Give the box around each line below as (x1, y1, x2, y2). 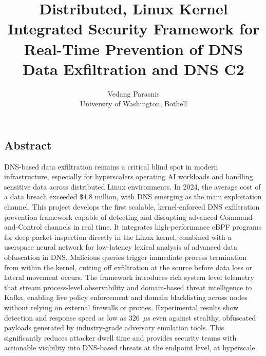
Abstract (4, 137, 52, 153)
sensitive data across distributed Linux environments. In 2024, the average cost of (4, 181, 261, 192)
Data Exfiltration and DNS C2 (23, 58, 244, 79)
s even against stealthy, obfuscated (147, 312, 256, 323)
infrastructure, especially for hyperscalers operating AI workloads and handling (4, 171, 253, 182)
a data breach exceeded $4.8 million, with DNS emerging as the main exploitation (4, 191, 262, 202)
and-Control (4, 221, 42, 232)
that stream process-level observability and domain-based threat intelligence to (4, 282, 252, 292)
